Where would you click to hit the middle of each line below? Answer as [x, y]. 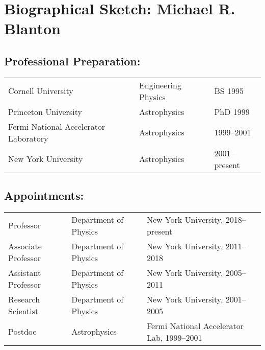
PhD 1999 [232, 111]
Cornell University [41, 91]
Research [24, 299]
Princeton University [45, 111]
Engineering [160, 85]
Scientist [23, 311]
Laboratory [28, 138]
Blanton [32, 28]
